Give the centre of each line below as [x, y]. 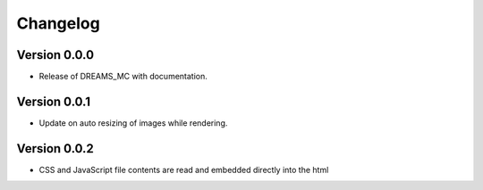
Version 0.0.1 [54, 101]
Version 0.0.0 [55, 55]
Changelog [58, 23]
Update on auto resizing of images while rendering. [133, 123]
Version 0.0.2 [55, 149]
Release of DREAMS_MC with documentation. [123, 77]
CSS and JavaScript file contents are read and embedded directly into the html [184, 169]
